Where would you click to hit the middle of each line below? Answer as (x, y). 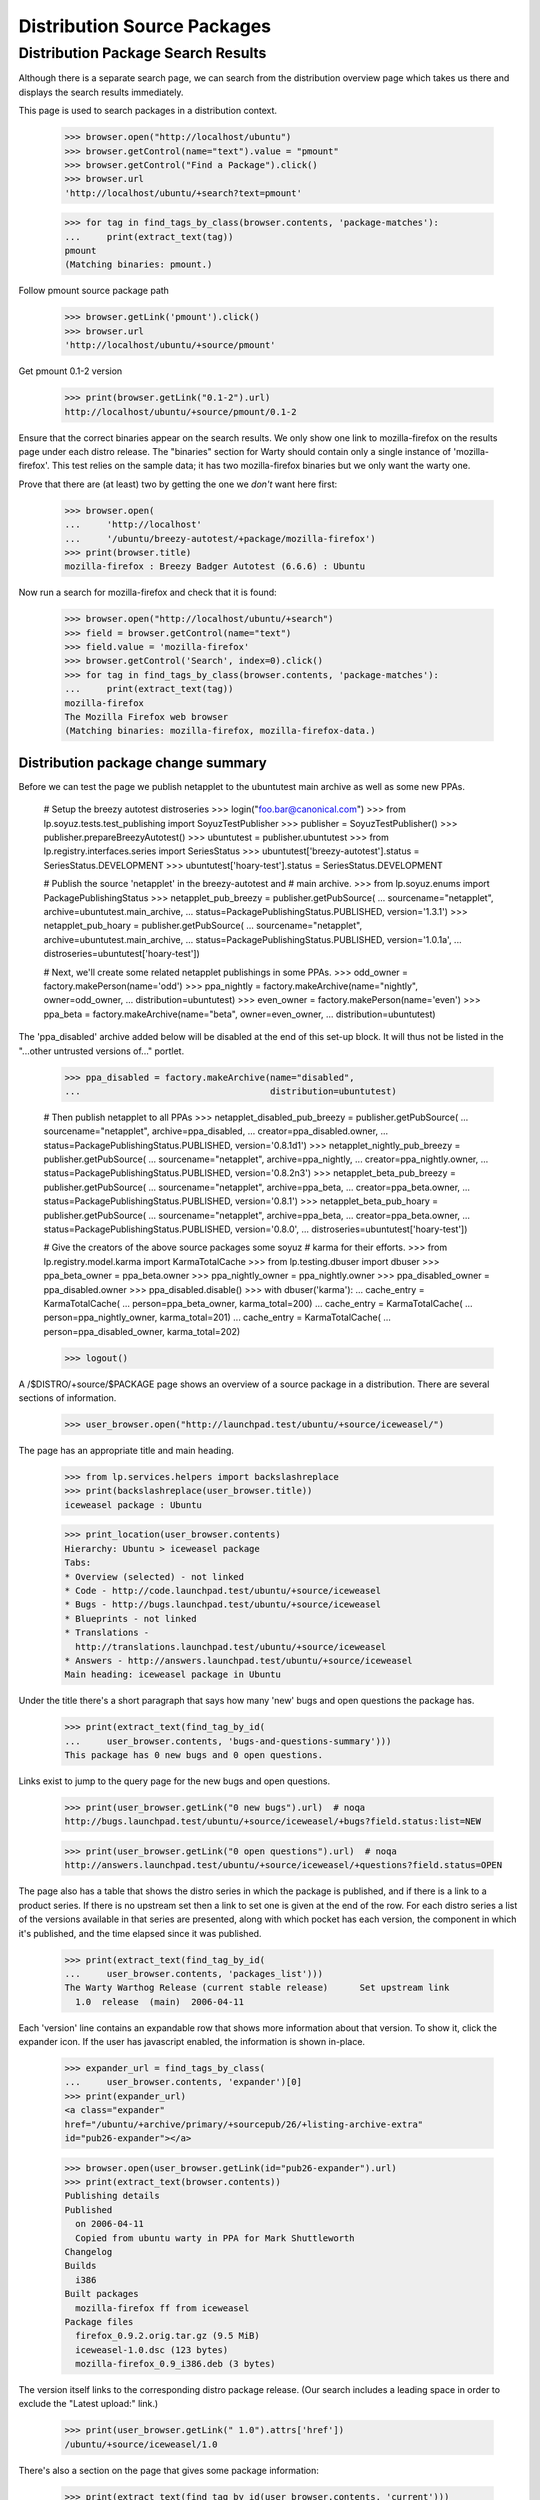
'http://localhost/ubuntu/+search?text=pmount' (183, 193)
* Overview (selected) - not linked (154, 1576)
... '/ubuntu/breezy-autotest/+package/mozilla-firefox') (220, 538)
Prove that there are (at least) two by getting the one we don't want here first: (178, 484)
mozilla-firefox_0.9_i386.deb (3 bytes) (175, 2364)
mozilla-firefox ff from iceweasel (162, 2308)
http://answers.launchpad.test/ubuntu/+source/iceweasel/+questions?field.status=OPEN (283, 1865)
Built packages (101, 2294)
